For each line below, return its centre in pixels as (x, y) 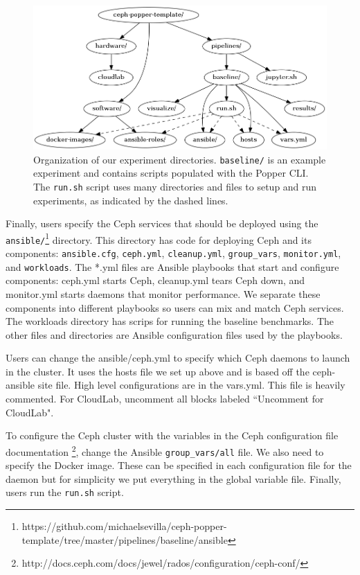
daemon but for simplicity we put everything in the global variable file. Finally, (173, 478)
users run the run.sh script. (65, 492)
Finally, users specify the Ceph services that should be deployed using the (162, 223)
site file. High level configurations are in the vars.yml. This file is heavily (191, 385)
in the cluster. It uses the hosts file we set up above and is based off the (157, 371)
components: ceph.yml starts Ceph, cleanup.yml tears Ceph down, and (155, 280)
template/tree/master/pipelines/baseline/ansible (125, 539)
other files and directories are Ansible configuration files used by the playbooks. (174, 334)
